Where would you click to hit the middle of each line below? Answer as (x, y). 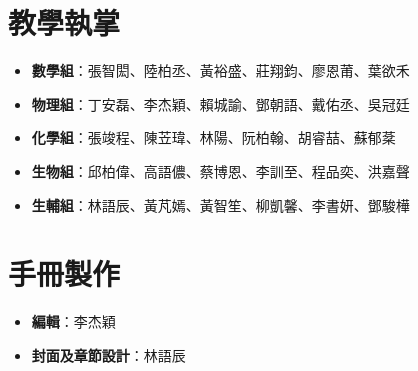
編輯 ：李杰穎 (73, 321)
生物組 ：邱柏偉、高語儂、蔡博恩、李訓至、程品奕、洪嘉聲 (220, 170)
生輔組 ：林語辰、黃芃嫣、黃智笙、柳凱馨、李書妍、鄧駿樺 (220, 204)
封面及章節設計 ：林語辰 (108, 354)
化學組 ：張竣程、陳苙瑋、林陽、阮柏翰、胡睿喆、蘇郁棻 (213, 137)
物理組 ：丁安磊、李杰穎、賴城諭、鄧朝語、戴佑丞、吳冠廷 (220, 103)
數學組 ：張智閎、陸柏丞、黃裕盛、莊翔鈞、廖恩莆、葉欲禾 (220, 70)
